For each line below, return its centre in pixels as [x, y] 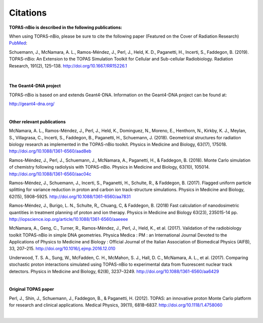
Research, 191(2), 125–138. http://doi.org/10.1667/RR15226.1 [68, 65]
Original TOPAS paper [32, 289]
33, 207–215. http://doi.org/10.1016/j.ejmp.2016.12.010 [62, 249]
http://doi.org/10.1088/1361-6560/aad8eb [50, 151]
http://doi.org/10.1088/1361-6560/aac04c [50, 174]
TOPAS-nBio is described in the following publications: [66, 27]
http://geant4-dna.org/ [32, 104]
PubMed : [18, 43]
